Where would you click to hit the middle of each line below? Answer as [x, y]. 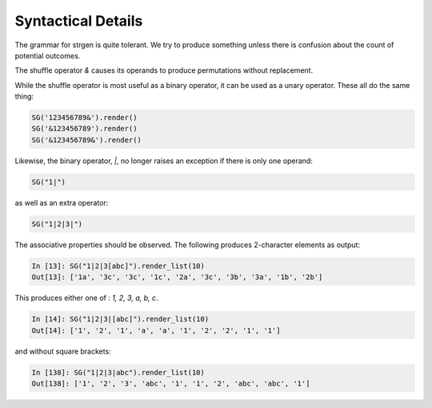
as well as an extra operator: [62, 202]
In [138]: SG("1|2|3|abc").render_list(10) [118, 372]
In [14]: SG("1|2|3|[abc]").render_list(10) [120, 319]
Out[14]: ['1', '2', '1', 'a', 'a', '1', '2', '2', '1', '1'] [156, 330]
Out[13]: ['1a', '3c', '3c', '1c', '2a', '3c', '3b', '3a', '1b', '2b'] [177, 277]
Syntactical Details [79, 21]
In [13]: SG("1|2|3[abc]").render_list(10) [118, 266]
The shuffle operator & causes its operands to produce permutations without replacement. [164, 70]
